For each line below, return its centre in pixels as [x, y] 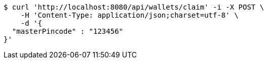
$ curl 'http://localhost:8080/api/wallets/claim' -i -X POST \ [134, 7]
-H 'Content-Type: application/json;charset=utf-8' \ [129, 15]
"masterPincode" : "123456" [68, 31]
